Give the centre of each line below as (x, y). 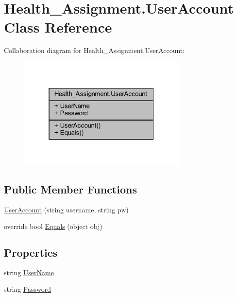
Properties (31, 252)
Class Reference (58, 27)
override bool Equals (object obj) (53, 226)
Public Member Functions (70, 189)
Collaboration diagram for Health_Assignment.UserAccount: (94, 50)
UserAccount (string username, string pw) (66, 210)
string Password (27, 289)
